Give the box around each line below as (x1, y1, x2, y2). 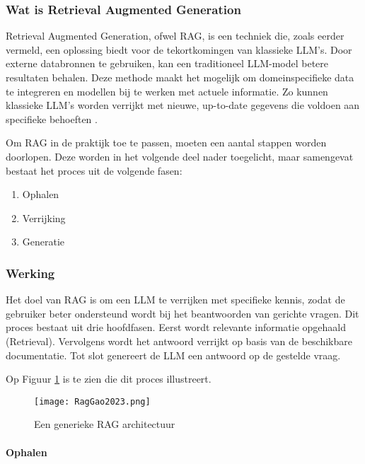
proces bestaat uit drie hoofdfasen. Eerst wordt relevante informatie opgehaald (6, 320, 347, 335)
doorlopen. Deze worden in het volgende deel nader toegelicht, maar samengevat (6, 149, 354, 163)
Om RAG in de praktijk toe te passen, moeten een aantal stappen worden (6, 135, 327, 150)
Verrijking (22, 210, 66, 225)
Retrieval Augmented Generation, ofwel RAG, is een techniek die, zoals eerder (6, 28, 344, 43)
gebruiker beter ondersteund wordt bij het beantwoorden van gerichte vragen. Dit (6, 306, 359, 320)
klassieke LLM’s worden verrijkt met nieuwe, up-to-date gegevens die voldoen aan (6, 98, 360, 112)
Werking (6, 264, 55, 282)
